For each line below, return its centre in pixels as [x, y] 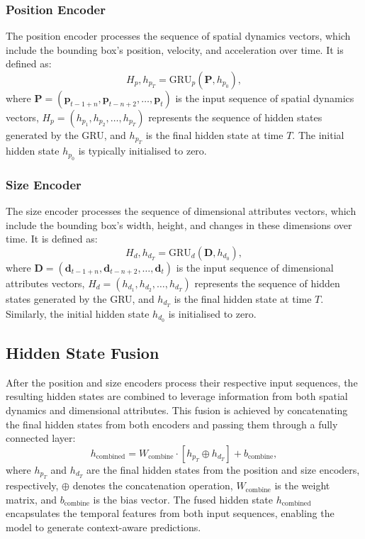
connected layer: [41, 438]
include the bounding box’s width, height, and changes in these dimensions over [179, 224]
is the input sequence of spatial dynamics [265, 98]
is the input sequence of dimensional [255, 267]
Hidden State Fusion [83, 352]
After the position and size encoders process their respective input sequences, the [182, 382]
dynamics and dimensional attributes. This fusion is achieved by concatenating [177, 410]
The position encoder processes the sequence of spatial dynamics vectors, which [178, 36]
